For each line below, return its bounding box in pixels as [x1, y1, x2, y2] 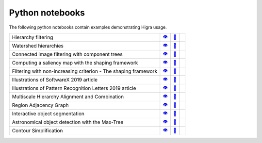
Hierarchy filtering [12, 34, 53, 41]
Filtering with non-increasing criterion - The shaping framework [12, 68, 158, 75]
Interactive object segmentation [12, 111, 84, 117]
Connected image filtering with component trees [12, 51, 123, 58]
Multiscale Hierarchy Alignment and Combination [12, 94, 124, 100]
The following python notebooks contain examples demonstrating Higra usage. [9, 24, 167, 30]
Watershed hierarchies [12, 43, 64, 49]
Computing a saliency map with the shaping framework [12, 60, 138, 66]
